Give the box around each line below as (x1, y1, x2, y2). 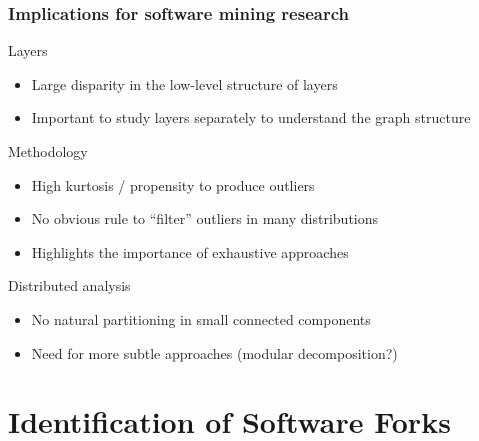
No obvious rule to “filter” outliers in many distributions (31, 208, 379, 229)
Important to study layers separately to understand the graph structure (31, 107, 471, 128)
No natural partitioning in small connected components (31, 308, 371, 329)
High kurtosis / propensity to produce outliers (31, 174, 315, 195)
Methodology (8, 141, 88, 161)
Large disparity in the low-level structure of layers (31, 73, 338, 94)
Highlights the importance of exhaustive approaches (31, 241, 349, 262)
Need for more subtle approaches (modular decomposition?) (31, 342, 398, 363)
